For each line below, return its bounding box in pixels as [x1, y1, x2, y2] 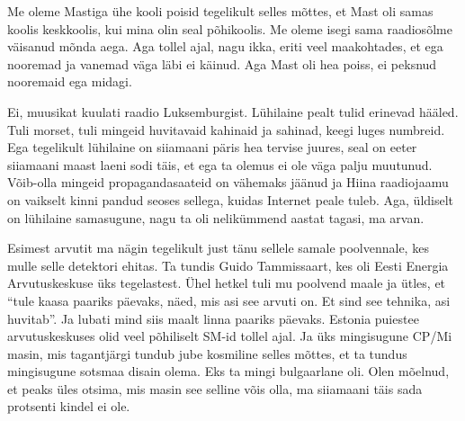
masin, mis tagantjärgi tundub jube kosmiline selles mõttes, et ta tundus [7, 344, 407, 363]
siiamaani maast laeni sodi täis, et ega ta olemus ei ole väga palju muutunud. [7, 155, 433, 174]
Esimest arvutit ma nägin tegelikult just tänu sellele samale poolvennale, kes [7, 238, 429, 257]
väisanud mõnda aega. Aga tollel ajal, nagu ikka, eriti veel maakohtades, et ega [7, 37, 443, 56]
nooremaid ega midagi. [7, 72, 132, 91]
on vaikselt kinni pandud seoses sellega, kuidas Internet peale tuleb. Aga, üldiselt [7, 190, 454, 209]
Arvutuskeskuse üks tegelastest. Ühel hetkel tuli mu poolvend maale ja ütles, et [7, 273, 446, 292]
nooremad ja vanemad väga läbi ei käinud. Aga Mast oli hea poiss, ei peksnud [7, 54, 437, 73]
